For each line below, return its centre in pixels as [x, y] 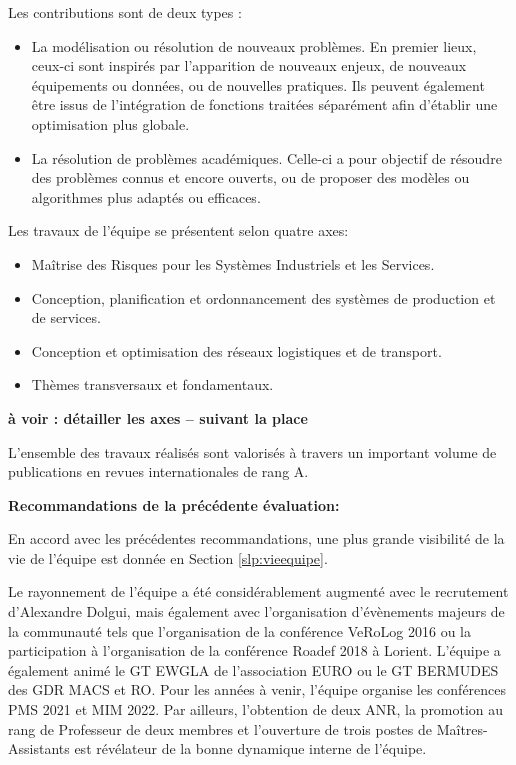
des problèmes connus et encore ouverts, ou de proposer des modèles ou [250, 177]
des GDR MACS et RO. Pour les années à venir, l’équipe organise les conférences [257, 689]
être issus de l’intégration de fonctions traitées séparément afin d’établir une [264, 104]
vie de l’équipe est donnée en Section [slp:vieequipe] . [168, 557]
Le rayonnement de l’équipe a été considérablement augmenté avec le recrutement [258, 591]
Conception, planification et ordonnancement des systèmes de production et [263, 297]
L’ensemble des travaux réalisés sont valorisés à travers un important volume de [252, 451]
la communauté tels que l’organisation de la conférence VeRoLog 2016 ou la [239, 630]
